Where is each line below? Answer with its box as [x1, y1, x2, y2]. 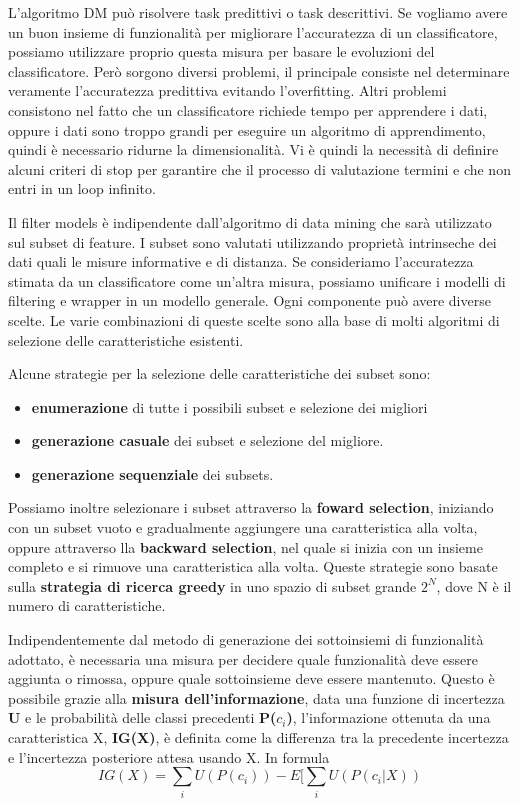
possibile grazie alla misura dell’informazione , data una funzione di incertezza [8, 687, 505, 708]
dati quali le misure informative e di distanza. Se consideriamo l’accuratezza [8, 251, 474, 272]
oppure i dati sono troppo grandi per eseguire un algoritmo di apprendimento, [8, 119, 486, 140]
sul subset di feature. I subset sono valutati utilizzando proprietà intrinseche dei [8, 231, 497, 252]
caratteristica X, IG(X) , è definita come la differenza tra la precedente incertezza [8, 727, 509, 747]
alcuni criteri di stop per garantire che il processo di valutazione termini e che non [8, 158, 511, 179]
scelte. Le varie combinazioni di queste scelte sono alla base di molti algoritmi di [8, 309, 500, 330]
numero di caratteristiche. [8, 595, 166, 616]
